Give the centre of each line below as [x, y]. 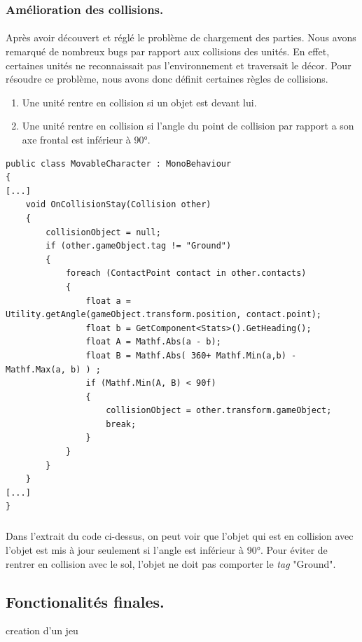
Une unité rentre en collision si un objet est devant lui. [139, 102]
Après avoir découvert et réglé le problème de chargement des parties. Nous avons [181, 37]
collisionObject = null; [103, 232]
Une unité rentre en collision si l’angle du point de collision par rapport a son [188, 126]
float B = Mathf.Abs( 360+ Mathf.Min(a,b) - [191, 355]
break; [121, 424]
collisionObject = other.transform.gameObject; [219, 411]
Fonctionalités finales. [85, 601]
